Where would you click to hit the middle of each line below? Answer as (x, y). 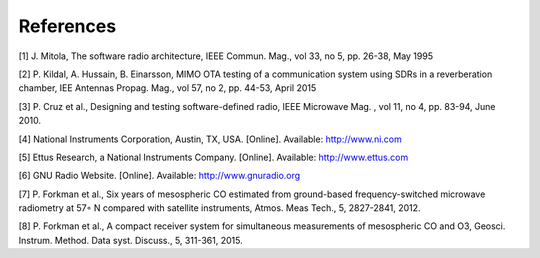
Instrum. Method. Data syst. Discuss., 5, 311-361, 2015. (131, 240)
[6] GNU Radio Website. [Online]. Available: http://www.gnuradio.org (159, 176)
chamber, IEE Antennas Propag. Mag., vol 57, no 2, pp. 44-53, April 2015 (167, 88)
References (67, 26)
